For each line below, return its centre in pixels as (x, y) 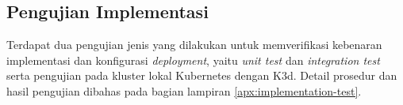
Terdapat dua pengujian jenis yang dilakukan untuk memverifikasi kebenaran (194, 45)
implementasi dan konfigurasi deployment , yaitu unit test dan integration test (193, 60)
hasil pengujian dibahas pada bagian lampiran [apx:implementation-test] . (184, 90)
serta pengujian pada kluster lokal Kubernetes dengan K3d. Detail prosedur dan (202, 75)
